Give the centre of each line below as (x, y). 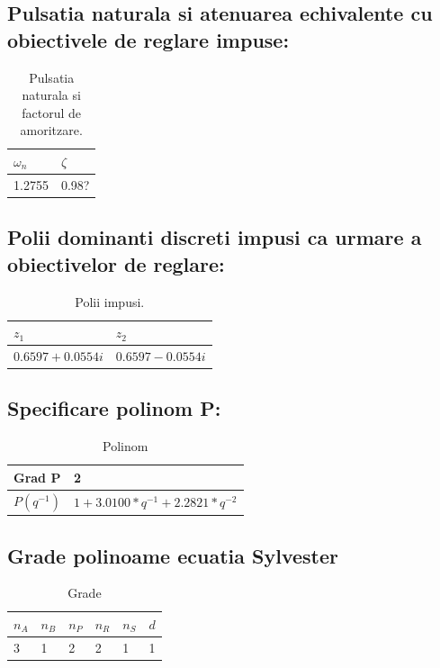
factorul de (52, 112)
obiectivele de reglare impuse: (148, 39)
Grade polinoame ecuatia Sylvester (173, 555)
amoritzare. (51, 130)
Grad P (37, 477)
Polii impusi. (110, 301)
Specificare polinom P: (114, 408)
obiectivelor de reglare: (116, 263)
